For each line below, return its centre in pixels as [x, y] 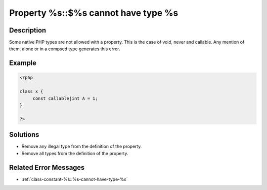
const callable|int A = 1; [65, 98]
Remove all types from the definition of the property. [75, 153]
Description [28, 30]
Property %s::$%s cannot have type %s [94, 13]
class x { [31, 92]
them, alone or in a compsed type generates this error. [65, 49]
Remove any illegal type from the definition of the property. [82, 146]
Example [23, 63]
